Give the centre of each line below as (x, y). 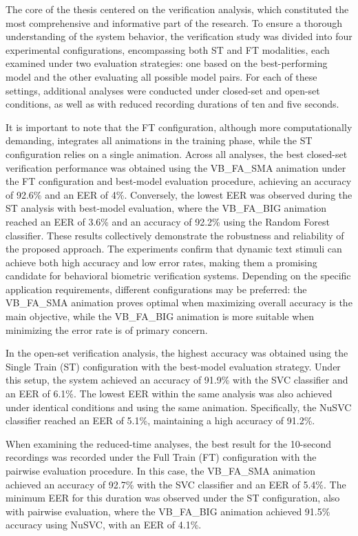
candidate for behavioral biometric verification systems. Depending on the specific (178, 276)
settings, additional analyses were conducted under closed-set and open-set (163, 90)
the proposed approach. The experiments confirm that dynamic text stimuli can (174, 249)
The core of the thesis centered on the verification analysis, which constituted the (177, 9)
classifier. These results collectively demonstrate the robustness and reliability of (175, 235)
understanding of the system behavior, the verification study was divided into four (179, 36)
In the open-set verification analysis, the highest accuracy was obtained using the (177, 353)
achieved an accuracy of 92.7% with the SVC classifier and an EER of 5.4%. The (176, 484)
